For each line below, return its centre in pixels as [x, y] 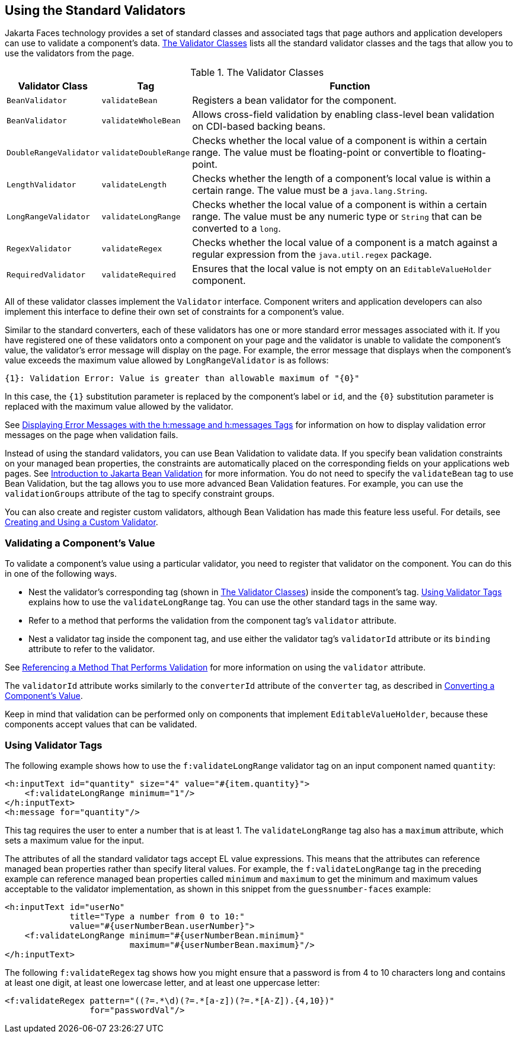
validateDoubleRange [146, 152]
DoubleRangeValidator [53, 152]
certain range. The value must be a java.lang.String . [310, 191]
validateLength [134, 184]
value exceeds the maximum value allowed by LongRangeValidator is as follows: [167, 360]
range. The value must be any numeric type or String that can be [337, 217]
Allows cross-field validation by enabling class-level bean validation [343, 115]
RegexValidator [39, 248]
